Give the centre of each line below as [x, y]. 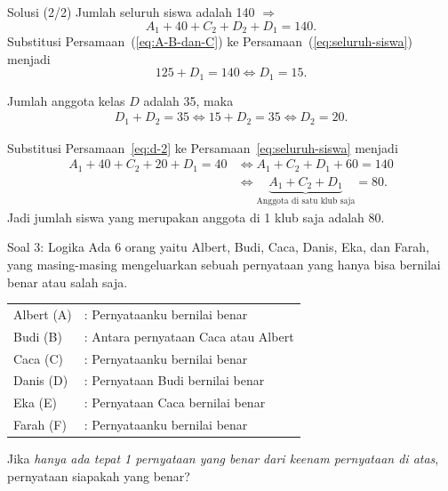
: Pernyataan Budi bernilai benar [174, 380]
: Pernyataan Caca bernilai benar [175, 402]
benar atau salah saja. [68, 282]
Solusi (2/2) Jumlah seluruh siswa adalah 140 [131, 12]
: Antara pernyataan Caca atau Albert [189, 336]
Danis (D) [41, 380]
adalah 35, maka [188, 100]
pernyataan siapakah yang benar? [99, 475]
